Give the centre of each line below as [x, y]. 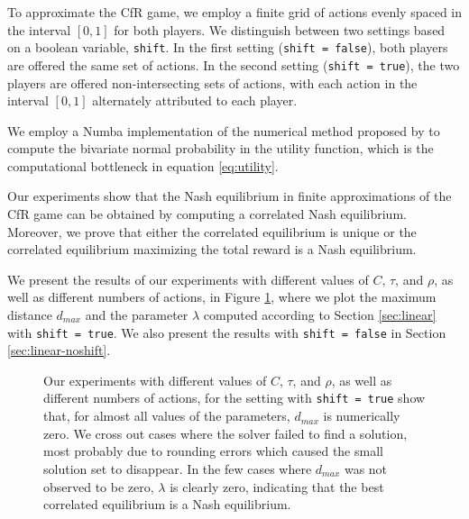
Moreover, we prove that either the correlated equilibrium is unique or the [212, 231]
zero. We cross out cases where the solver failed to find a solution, [225, 433]
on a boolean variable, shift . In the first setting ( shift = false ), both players [228, 47]
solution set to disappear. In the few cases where [178, 468]
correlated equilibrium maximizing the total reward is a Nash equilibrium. [212, 249]
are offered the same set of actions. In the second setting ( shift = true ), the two [234, 64]
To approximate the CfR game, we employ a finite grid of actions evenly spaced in [234, 12]
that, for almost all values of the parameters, [167, 416]
